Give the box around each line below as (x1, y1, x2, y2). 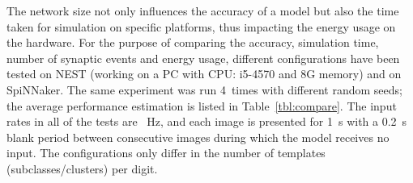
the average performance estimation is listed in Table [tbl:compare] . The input (6, 97, 397, 114)
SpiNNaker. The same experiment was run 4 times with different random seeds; (6, 81, 402, 98)
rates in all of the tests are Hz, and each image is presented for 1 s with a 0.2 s (6, 113, 407, 130)
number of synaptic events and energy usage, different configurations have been (6, 49, 400, 66)
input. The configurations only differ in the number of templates (6, 144, 326, 161)
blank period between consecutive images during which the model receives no (6, 128, 390, 145)
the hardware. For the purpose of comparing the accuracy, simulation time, (6, 34, 379, 51)
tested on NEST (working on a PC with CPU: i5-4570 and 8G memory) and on (6, 65, 402, 82)
